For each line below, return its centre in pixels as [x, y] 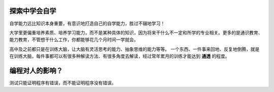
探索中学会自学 [33, 11]
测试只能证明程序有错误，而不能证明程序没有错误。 [63, 83]
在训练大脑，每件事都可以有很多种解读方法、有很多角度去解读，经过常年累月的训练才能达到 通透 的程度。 [119, 56]
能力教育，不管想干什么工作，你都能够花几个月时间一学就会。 [74, 40]
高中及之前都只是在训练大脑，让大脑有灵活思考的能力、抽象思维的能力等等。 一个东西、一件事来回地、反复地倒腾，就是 [134, 49]
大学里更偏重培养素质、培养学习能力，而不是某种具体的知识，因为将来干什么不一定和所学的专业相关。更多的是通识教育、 [136, 33]
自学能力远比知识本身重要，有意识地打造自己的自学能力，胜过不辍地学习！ [87, 23]
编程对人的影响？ [36, 70]
